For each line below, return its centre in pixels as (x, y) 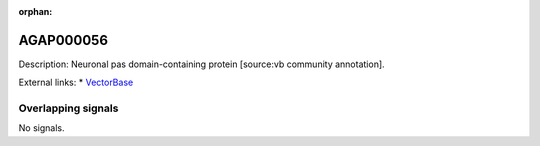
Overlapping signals (68, 108)
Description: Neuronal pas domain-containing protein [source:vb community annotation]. (201, 64)
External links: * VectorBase (76, 82)
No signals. (41, 128)
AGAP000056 (63, 40)
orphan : (35, 11)
